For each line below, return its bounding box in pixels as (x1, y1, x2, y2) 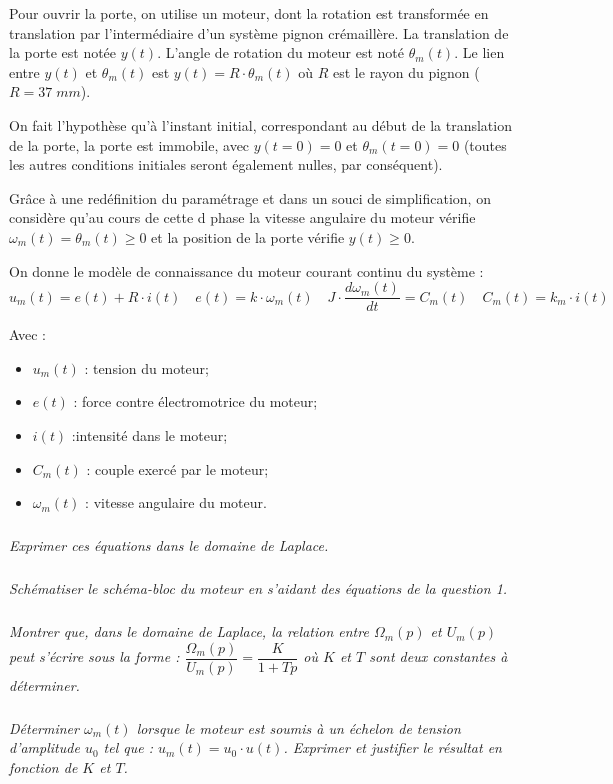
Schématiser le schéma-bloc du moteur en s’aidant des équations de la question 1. (9, 578, 508, 599)
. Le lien (454, 42, 505, 63)
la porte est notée (9, 42, 117, 63)
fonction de (9, 756, 78, 777)
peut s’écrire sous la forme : (9, 646, 180, 667)
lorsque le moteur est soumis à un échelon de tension (136, 717, 461, 738)
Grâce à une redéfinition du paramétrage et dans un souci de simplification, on (9, 187, 491, 208)
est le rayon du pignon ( (333, 61, 480, 82)
